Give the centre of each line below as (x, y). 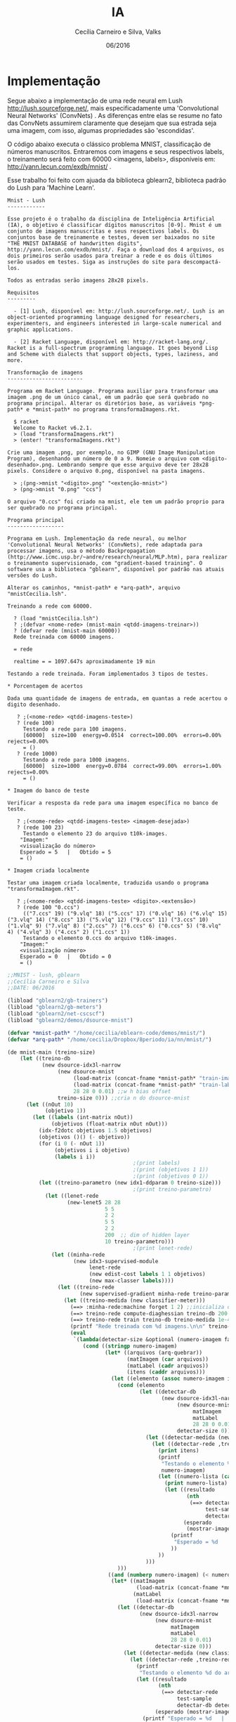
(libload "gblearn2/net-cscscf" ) (56, 1014)
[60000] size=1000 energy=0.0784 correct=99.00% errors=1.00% (122, 766)
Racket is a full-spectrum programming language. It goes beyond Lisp (113, 348)
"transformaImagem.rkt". (44, 889)
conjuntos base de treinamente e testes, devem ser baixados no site (111, 237)
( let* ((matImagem (138, 1581)
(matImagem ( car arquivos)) (168, 1359)
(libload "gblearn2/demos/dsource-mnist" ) (70, 1020)
